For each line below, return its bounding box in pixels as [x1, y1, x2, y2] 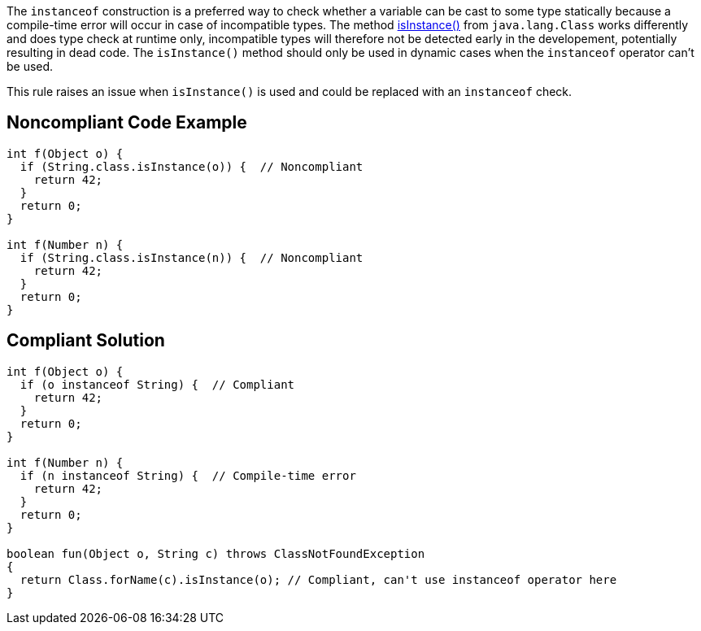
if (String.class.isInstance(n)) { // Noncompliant [20, 250, 364, 264]
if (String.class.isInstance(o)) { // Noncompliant [20, 159, 364, 173]
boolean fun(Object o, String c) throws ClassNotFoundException [7, 546, 425, 560]
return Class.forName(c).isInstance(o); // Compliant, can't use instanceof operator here [20, 572, 617, 586]
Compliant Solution [7, 330, 165, 351]
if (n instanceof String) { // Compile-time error [20, 468, 356, 482]
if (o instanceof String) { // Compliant [20, 377, 295, 391]
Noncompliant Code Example [7, 112, 247, 133]
